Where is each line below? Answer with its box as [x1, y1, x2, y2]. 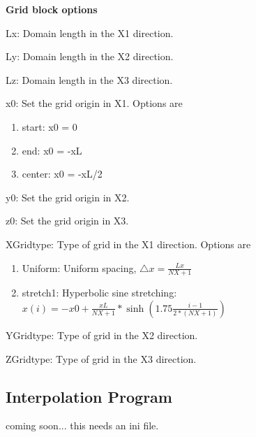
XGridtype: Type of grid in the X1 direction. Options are [6, 236, 251, 251]
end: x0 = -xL [22, 143, 82, 157]
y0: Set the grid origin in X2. [6, 189, 130, 204]
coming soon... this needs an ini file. [6, 418, 159, 433]
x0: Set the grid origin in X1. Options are [6, 96, 183, 110]
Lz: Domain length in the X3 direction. [6, 72, 173, 87]
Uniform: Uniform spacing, [22, 260, 137, 275]
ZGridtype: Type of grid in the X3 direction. [6, 351, 197, 366]
